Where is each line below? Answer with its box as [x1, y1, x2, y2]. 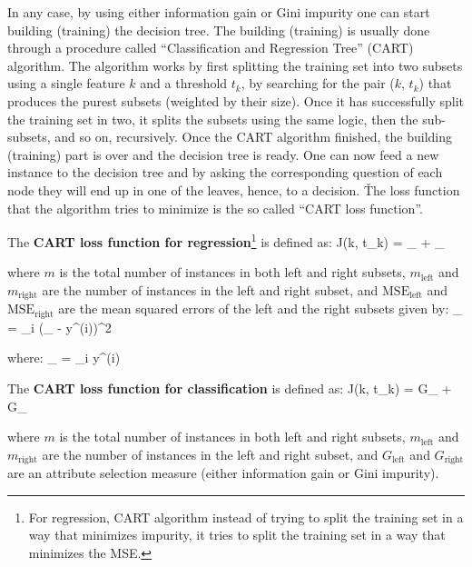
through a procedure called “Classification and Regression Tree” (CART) [7, 38, 414, 57]
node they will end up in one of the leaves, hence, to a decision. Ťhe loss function [7, 180, 460, 199]
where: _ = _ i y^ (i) [7, 348, 121, 367]
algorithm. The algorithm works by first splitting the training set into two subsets [7, 55, 463, 75]
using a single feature [7, 74, 125, 93]
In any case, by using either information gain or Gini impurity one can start [7, 3, 430, 21]
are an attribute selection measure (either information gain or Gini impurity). [7, 463, 439, 482]
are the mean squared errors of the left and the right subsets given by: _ [58, 299, 463, 318]
